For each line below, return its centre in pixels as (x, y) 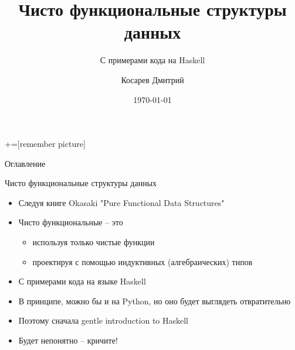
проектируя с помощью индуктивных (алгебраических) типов (143, 261)
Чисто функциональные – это (71, 222)
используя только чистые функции (94, 242)
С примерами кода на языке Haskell (82, 281)
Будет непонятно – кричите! (68, 340)
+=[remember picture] (45, 144)
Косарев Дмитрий (152, 79)
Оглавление (25, 163)
